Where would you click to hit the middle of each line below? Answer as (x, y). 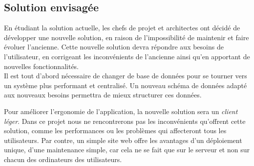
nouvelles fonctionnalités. (42, 66)
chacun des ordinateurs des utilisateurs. (63, 159)
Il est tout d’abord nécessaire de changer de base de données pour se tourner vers (126, 76)
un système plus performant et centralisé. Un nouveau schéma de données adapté (126, 85)
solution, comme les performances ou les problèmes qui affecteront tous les (115, 130)
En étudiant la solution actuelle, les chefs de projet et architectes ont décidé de (122, 28)
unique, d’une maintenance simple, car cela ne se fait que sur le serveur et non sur (127, 150)
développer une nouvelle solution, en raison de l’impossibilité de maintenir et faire (127, 37)
